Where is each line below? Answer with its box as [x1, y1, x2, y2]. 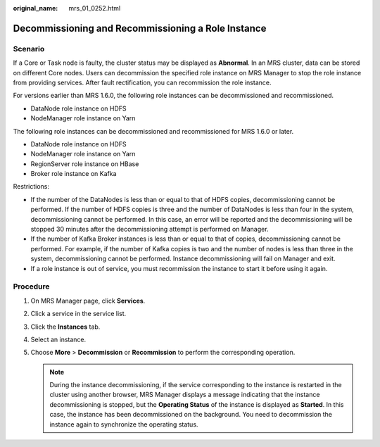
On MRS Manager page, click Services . [30, 296, 146, 305]
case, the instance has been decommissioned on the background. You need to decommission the [49, 410, 332, 419]
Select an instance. [30, 335, 87, 344]
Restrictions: [13, 182, 49, 191]
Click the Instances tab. [30, 322, 101, 331]
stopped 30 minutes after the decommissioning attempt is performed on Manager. [30, 225, 269, 234]
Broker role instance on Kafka [30, 170, 117, 178]
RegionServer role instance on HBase [30, 159, 139, 168]
